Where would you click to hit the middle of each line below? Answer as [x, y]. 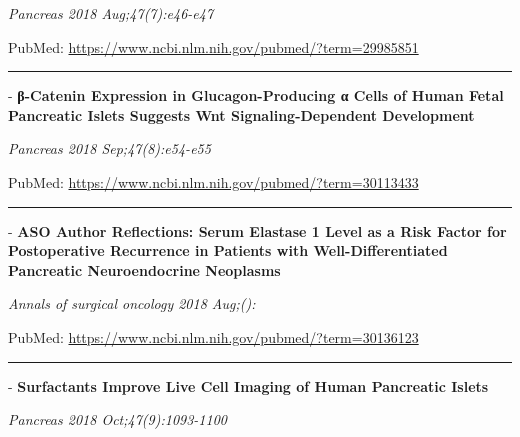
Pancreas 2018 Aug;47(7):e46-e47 [111, 13]
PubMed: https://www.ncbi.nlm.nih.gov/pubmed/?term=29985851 [213, 46]
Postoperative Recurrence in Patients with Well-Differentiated [228, 250]
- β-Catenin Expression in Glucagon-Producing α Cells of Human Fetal [256, 95]
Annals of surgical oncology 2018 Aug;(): [132, 303]
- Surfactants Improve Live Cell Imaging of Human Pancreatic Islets [248, 385]
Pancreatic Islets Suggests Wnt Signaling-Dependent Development [241, 114]
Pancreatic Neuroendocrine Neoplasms [144, 269]
